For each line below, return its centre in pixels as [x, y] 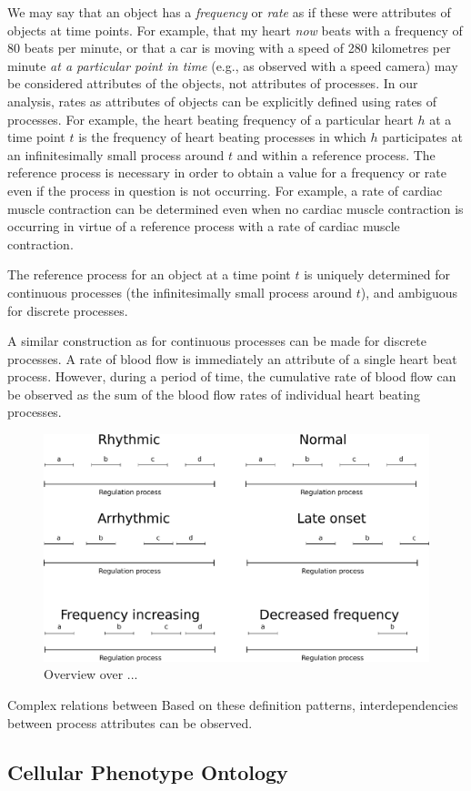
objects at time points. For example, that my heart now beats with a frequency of [235, 30]
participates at [422, 137]
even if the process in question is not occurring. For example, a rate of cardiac [225, 190]
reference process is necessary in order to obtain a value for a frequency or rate [227, 172]
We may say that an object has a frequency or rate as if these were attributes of [229, 12]
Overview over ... [91, 674]
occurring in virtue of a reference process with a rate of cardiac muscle [204, 226]
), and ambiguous [409, 292]
